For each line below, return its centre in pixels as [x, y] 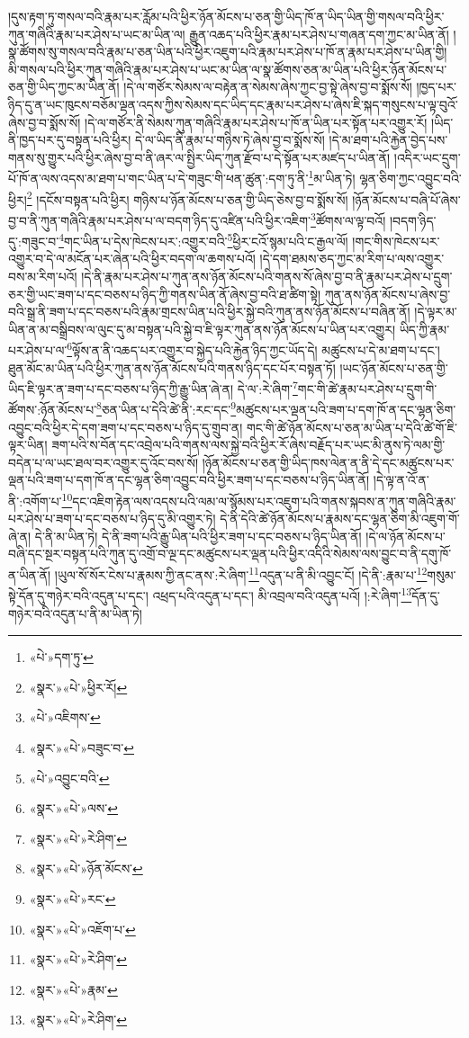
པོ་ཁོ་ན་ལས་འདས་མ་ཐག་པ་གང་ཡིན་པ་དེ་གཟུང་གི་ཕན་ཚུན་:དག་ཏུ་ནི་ [158, 178]
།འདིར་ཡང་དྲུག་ [427, 157]
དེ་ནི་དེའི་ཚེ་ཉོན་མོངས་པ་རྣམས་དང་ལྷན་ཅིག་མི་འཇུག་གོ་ [340, 519]
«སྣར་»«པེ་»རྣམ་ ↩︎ [73, 989]
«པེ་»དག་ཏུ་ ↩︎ [61, 657]
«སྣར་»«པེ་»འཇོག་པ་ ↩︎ [82, 929]
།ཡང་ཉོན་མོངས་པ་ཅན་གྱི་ [394, 367]
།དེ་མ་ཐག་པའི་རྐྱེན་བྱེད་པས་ [388, 140]
